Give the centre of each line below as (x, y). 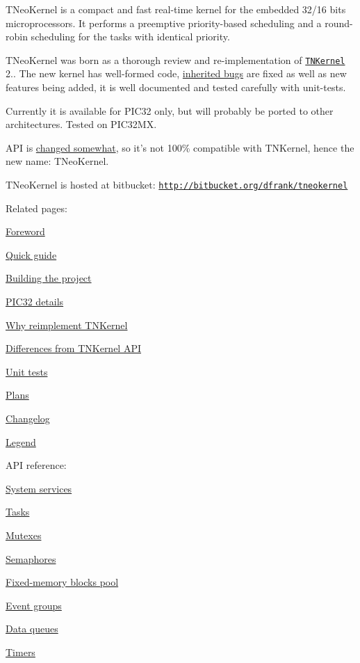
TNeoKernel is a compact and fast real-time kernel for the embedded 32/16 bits (176, 9)
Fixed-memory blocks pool (62, 582)
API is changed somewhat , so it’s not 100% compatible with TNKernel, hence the (180, 147)
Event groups (34, 605)
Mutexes (24, 535)
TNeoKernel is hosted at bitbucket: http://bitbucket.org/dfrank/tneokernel (177, 184)
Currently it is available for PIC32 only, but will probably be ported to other (170, 110)
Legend (21, 441)
